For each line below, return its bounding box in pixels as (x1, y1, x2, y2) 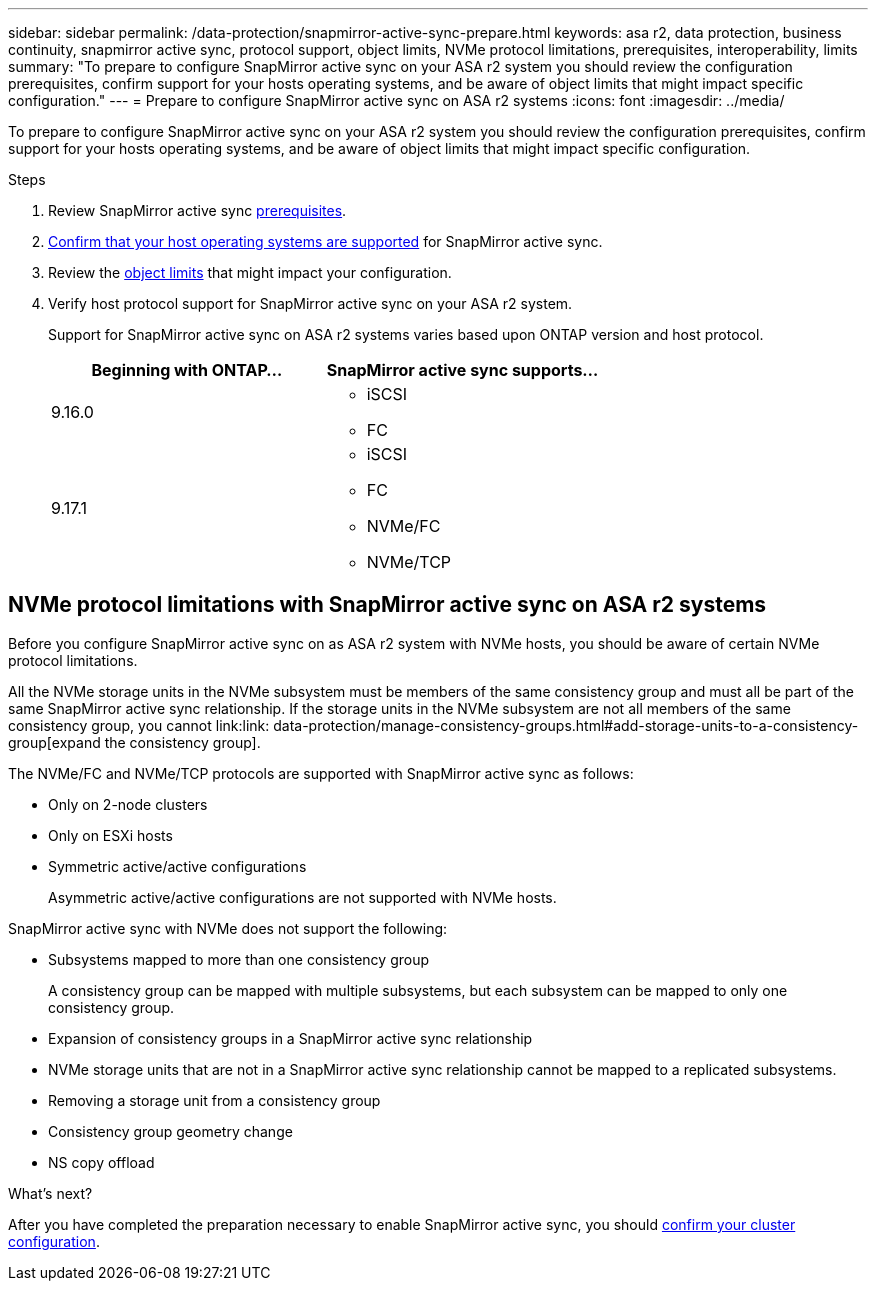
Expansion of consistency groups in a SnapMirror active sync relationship (48, 1029, 533, 1047)
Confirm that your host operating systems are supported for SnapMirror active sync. (48, 233, 603, 250)
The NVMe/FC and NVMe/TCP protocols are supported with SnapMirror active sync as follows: (8, 764, 634, 782)
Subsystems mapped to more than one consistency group (48, 950, 429, 968)
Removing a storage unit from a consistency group (48, 1091, 381, 1109)
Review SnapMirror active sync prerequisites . (48, 202, 347, 219)
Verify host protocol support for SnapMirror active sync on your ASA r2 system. (48, 295, 573, 312)
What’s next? (8, 1184, 93, 1202)
